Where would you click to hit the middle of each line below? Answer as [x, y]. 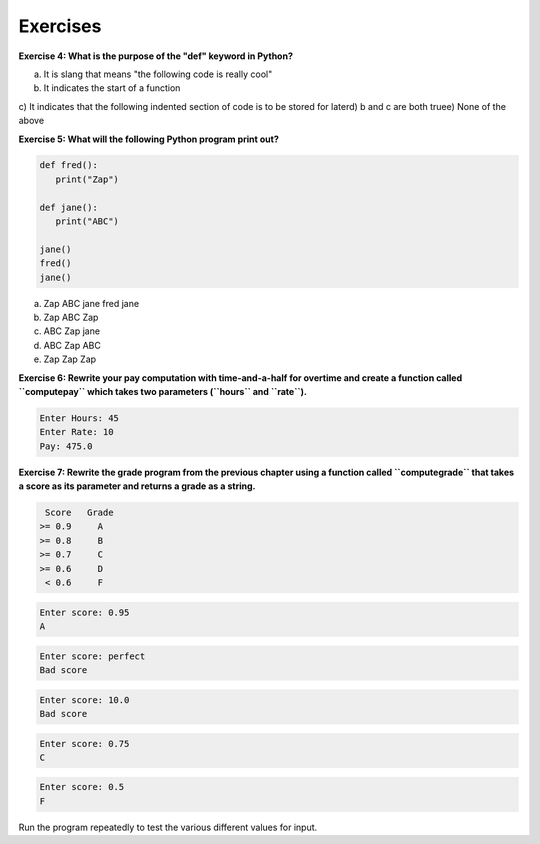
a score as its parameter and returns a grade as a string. [137, 486]
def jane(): [69, 207]
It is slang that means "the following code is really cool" [158, 74]
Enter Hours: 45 [79, 418]
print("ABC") [87, 221]
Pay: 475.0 [66, 446]
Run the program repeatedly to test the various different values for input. [168, 827]
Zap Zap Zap [70, 359]
